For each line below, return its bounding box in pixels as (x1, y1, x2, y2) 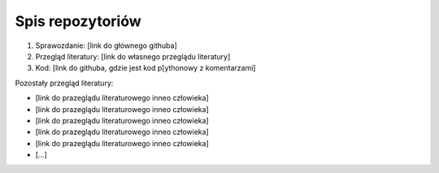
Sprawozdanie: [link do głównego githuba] (35, 41, 178, 50)
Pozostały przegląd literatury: (15, 78, 114, 88)
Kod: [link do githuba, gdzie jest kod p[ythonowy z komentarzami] (35, 63, 256, 73)
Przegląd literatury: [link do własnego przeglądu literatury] (35, 51, 231, 61)
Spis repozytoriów (15, 12, 141, 30)
